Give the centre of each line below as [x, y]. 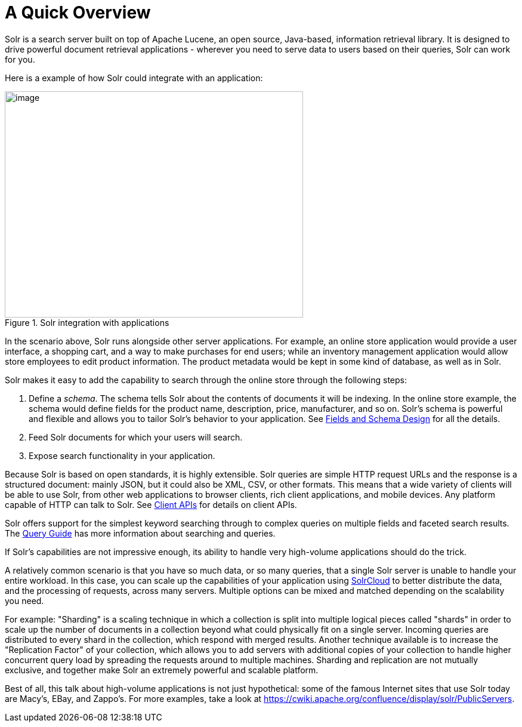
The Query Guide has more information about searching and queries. [140, 533]
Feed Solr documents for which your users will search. [136, 437]
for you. [20, 59]
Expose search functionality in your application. [122, 455]
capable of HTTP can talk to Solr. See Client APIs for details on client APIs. [151, 504]
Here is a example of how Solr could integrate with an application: [134, 78]
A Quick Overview [78, 13]
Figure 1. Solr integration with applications [87, 322]
